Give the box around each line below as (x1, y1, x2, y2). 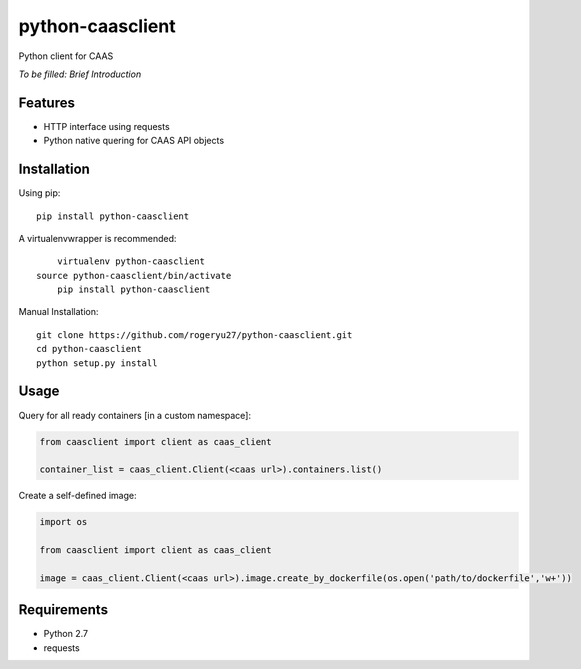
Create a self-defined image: (18, 490, 137, 502)
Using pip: (18, 187, 61, 199)
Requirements (18, 601, 109, 619)
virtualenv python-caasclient (56, 256, 205, 267)
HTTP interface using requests (43, 120, 170, 132)
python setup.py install (36, 357, 158, 369)
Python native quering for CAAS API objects (43, 135, 225, 147)
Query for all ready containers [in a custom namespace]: (18, 409, 252, 421)
